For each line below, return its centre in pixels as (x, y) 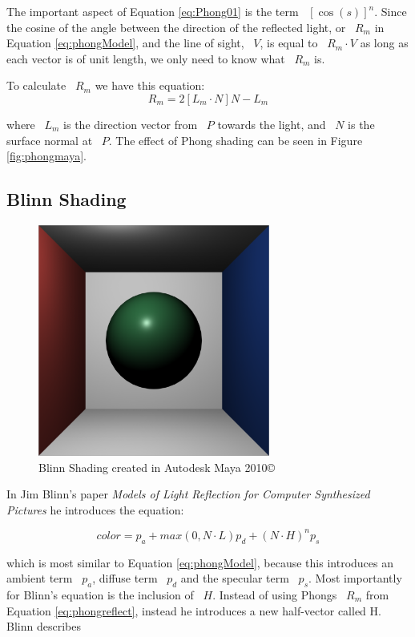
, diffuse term (125, 578)
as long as (384, 43)
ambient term (40, 578)
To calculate (36, 85)
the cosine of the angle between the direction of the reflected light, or (176, 27)
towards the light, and (272, 124)
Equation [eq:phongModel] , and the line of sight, (125, 43)
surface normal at (50, 140)
